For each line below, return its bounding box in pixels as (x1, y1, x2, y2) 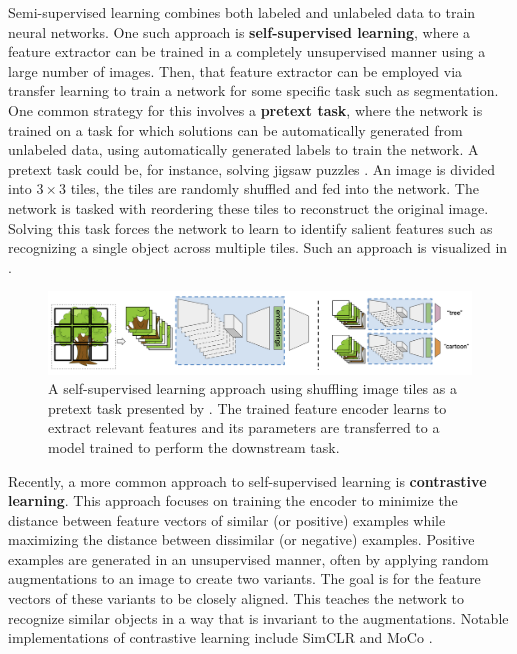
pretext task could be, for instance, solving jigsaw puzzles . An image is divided (8, 158, 496, 179)
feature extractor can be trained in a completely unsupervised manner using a (8, 41, 486, 62)
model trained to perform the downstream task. (48, 436, 340, 457)
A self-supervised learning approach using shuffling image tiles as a (48, 378, 457, 399)
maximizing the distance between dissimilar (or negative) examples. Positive (8, 529, 475, 550)
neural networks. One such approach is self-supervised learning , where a (8, 21, 471, 42)
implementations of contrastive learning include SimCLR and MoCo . (8, 627, 433, 648)
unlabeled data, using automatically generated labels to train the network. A (8, 139, 479, 160)
